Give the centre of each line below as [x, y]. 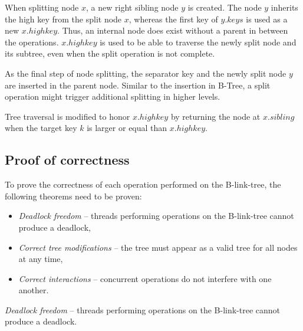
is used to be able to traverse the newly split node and [198, 42]
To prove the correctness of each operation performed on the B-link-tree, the [143, 184]
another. [34, 290]
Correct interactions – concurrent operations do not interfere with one [145, 278]
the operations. [32, 42]
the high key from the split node [63, 19]
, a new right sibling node [132, 7]
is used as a [267, 19]
